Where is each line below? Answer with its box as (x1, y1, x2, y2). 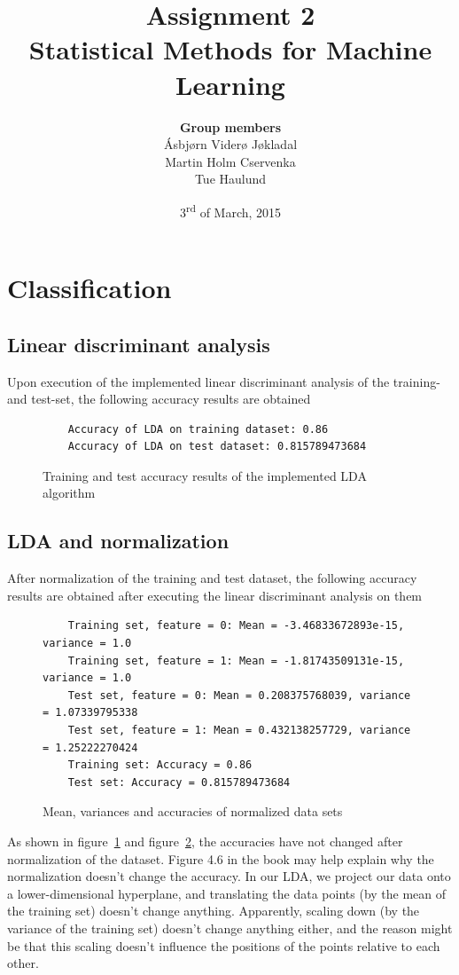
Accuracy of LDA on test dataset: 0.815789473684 (67, 440, 367, 453)
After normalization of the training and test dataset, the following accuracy (7, 569, 417, 587)
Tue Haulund (194, 169, 267, 188)
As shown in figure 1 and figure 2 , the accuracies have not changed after (7, 832, 403, 850)
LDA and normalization (7, 527, 229, 554)
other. (7, 954, 39, 972)
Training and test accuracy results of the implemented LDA (43, 466, 367, 484)
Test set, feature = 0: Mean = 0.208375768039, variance (67, 688, 411, 702)
